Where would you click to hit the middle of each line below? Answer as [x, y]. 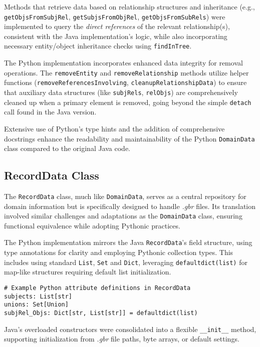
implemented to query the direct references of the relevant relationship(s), [117, 26]
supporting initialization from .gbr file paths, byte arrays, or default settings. [122, 339]
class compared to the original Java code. [67, 148]
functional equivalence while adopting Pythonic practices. [92, 225]
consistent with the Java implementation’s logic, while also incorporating [116, 36]
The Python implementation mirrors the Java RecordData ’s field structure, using [128, 242]
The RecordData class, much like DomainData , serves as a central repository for [125, 196]
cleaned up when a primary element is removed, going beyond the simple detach [128, 102]
